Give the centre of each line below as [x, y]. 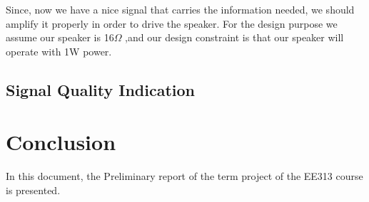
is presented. [33, 190]
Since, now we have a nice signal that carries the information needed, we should [180, 9]
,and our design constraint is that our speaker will [234, 37]
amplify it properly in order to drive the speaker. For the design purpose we [172, 23]
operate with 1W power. [59, 51]
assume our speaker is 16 [60, 37]
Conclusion [61, 142]
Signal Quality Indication [101, 89]
